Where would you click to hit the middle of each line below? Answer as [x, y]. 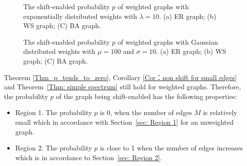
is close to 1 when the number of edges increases [171, 148]
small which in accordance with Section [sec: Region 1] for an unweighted [124, 122]
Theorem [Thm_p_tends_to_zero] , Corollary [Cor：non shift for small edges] [120, 77]
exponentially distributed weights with [80, 16]
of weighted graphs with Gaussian [168, 41]
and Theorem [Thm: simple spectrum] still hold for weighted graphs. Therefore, [123, 87]
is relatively [220, 112]
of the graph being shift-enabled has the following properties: [147, 96]
